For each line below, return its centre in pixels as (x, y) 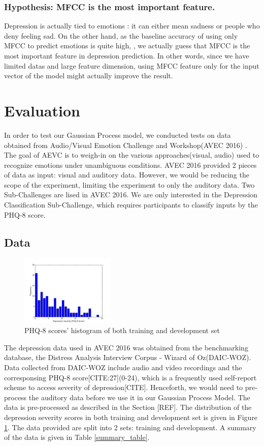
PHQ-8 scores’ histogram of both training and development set (122, 330)
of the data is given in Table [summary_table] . (77, 437)
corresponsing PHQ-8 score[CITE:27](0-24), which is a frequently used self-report (130, 377)
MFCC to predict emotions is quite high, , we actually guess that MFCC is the (127, 46)
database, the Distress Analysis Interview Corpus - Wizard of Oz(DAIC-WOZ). (128, 357)
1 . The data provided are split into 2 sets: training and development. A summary (130, 427)
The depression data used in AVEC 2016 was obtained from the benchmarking (126, 347)
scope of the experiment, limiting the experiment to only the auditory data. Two (129, 184)
